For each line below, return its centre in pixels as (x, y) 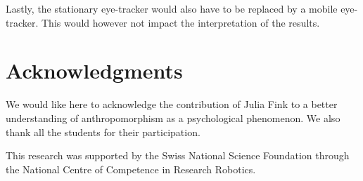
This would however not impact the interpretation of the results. (181, 22)
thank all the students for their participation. (103, 132)
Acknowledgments (94, 71)
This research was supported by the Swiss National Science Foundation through (178, 155)
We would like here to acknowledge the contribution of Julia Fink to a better (172, 104)
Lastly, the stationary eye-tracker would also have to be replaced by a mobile (172, 8)
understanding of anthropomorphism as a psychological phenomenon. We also (173, 118)
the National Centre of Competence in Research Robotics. (131, 169)
